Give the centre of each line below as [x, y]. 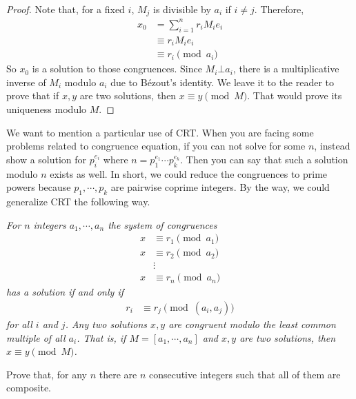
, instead [332, 146]
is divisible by [182, 9]
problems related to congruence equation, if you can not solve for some [156, 146]
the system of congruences [162, 224]
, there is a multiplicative [286, 69]
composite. [29, 388]
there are [118, 374]
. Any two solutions [106, 324]
